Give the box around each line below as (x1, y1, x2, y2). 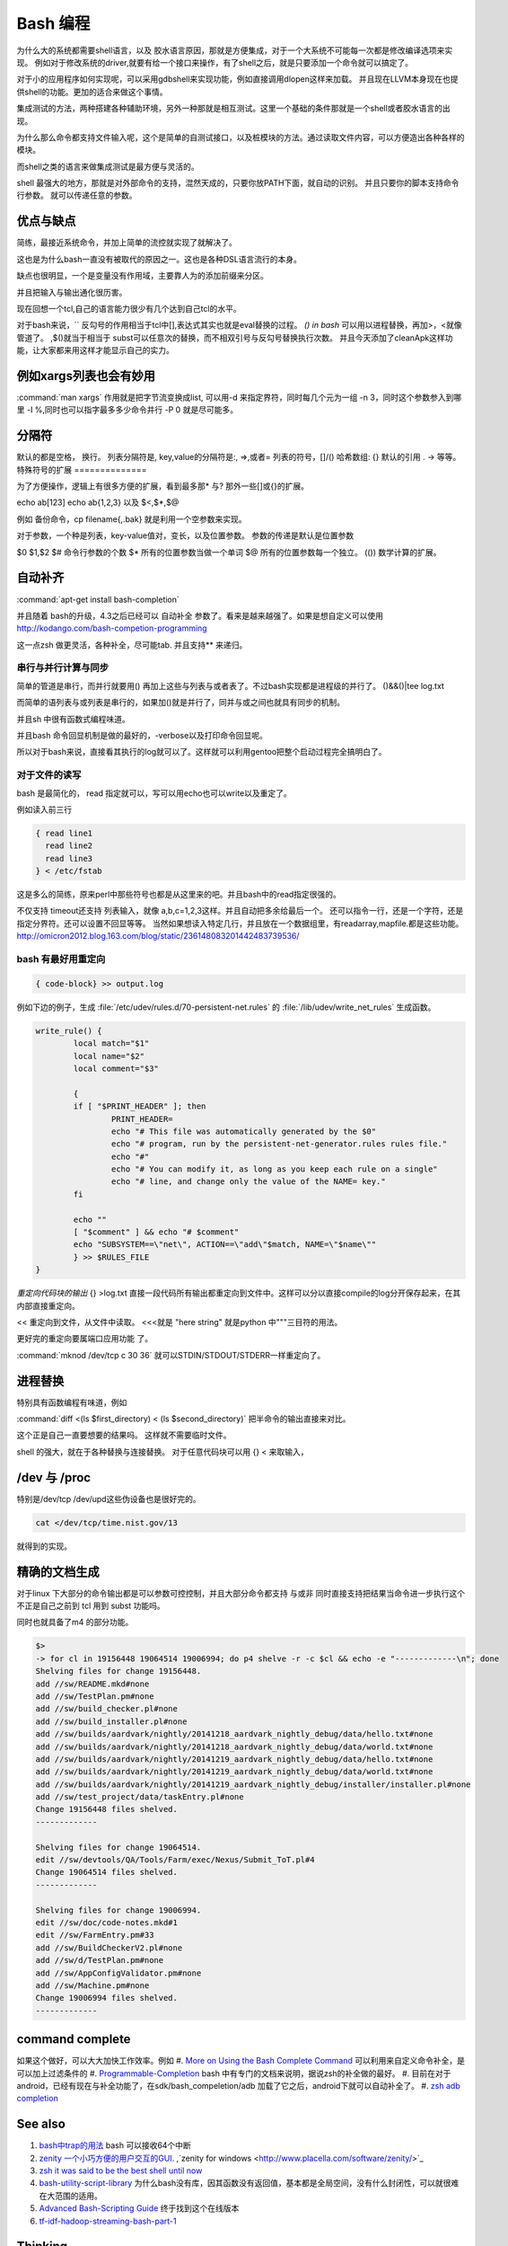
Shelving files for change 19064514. (35, 1842, 202, 1853)
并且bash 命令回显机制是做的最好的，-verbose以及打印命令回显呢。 (16, 730, 268, 741)
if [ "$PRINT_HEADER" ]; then (73, 1101, 206, 1111)
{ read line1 (35, 827, 93, 838)
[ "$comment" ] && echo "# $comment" (73, 1227, 240, 1237)
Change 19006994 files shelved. (35, 1993, 179, 2003)
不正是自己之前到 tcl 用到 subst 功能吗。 (16, 1600, 165, 1611)
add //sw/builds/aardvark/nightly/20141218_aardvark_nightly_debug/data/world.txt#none (35, 1741, 434, 1752)
